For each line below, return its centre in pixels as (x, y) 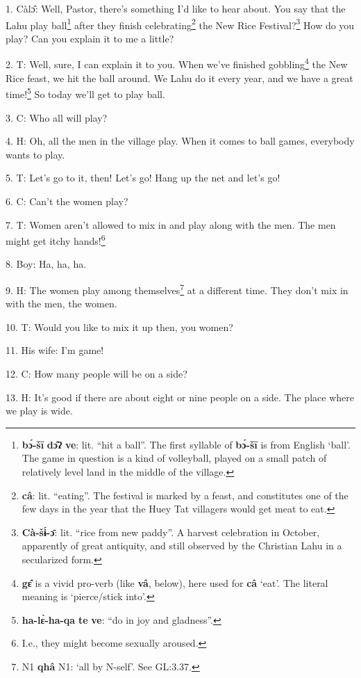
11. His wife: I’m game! (55, 350)
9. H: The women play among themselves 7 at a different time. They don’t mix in (177, 289)
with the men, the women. (61, 304)
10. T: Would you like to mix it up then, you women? (119, 326)
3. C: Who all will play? (57, 117)
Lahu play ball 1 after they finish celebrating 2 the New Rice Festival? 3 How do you (180, 24)
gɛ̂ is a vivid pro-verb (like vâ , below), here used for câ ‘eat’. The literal (175, 582)
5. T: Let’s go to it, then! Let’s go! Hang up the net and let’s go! (143, 178)
